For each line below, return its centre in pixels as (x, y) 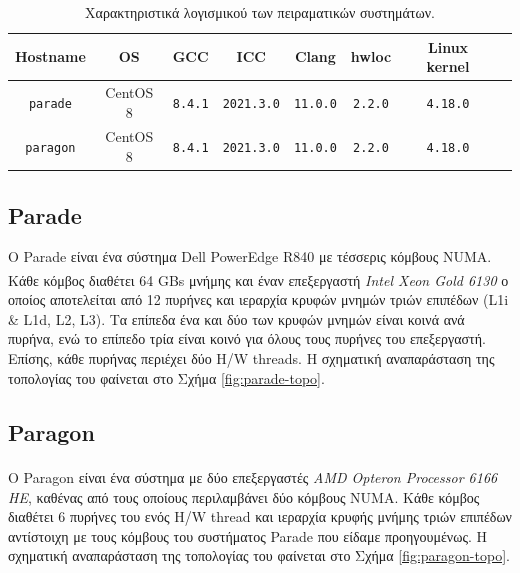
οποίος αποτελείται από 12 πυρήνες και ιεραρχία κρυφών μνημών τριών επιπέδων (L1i (258, 299)
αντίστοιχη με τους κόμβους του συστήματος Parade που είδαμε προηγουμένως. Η (247, 535)
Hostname (50, 56)
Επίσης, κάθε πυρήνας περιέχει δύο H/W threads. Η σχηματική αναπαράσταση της (251, 357)
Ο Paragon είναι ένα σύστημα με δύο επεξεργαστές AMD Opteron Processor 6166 (253, 477)
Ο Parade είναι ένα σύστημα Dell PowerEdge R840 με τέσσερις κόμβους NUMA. (250, 256)
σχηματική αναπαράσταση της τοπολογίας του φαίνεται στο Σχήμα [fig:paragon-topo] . (259, 555)
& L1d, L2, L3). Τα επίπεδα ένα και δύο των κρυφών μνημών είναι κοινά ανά (236, 318)
